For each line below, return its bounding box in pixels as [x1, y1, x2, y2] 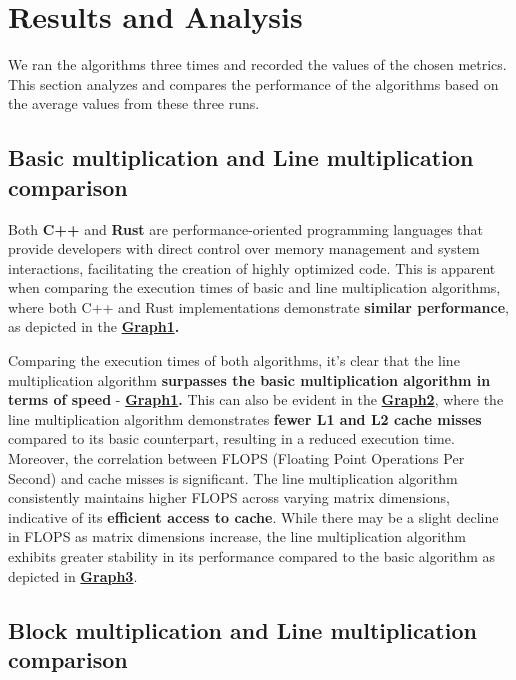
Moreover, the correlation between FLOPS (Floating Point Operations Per [8, 448, 465, 469]
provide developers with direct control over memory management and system [8, 238, 480, 259]
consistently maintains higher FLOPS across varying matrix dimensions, [8, 487, 450, 508]
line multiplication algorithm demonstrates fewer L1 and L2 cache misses [8, 408, 482, 429]
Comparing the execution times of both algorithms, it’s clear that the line [8, 350, 460, 371]
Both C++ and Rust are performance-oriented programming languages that [8, 218, 483, 239]
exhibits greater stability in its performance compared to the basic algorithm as [8, 546, 496, 566]
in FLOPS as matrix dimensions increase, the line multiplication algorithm [8, 526, 466, 547]
